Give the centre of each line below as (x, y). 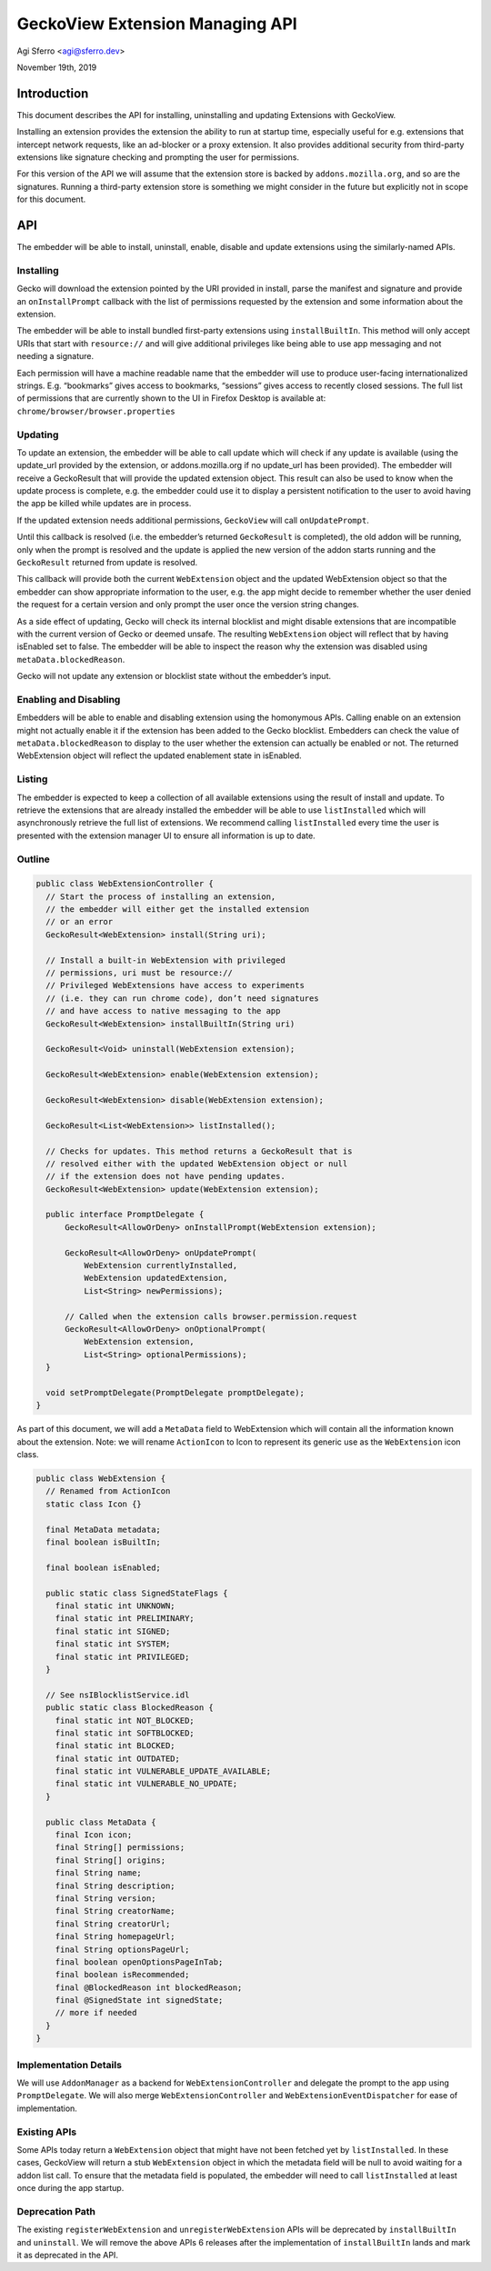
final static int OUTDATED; (118, 1758)
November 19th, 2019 (57, 67)
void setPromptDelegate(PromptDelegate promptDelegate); (175, 1392)
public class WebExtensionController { (125, 884)
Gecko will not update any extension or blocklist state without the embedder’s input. (174, 676)
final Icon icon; (94, 1835)
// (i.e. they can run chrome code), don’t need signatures (182, 998)
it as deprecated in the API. (67, 2256)
